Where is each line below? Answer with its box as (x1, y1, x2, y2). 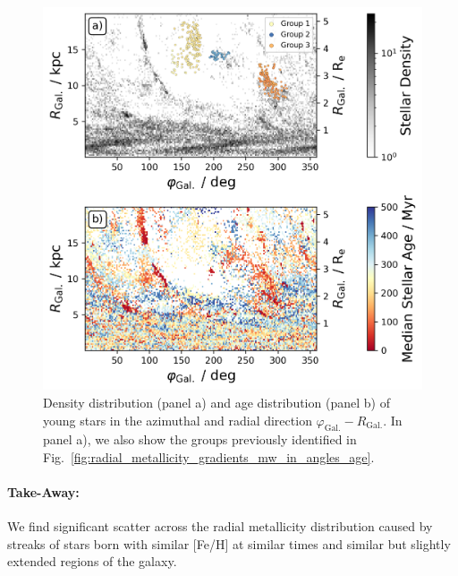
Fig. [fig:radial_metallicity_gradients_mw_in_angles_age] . (43, 447, 375, 466)
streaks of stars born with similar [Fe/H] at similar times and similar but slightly (7, 534, 451, 553)
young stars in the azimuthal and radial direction (43, 410, 312, 429)
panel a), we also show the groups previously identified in (43, 430, 357, 449)
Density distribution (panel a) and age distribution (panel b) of (43, 392, 390, 411)
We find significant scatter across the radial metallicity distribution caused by (7, 517, 433, 536)
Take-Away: (7, 483, 80, 502)
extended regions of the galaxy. (7, 552, 177, 571)
